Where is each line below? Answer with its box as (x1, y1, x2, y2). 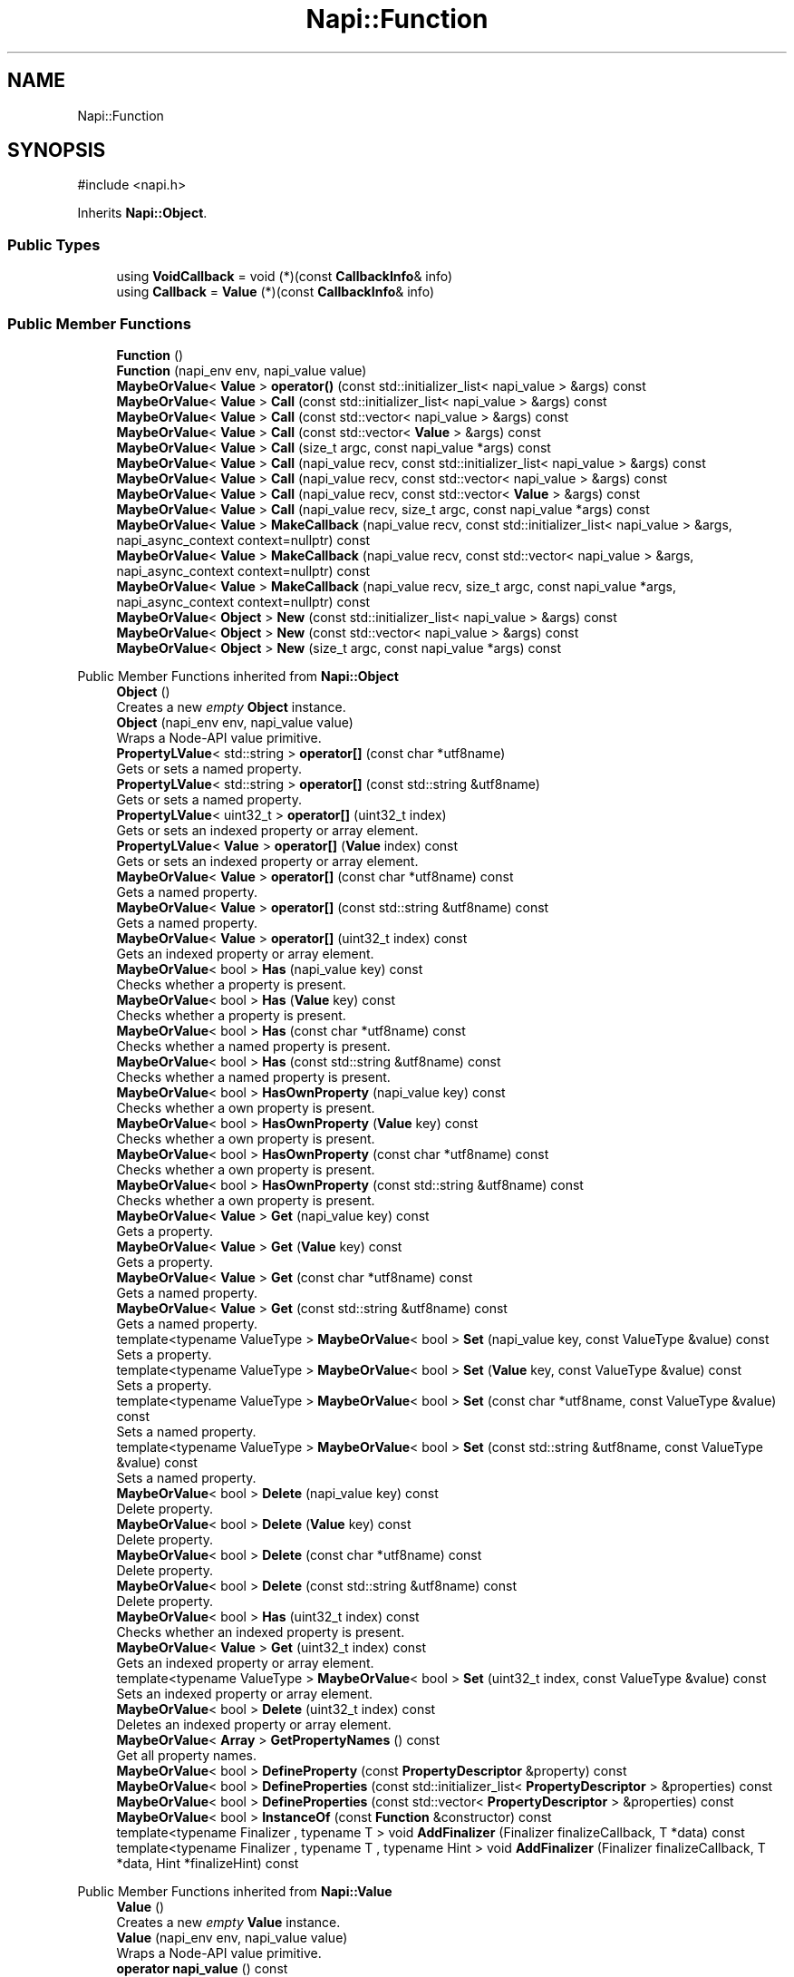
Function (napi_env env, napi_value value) (116, 362, 367, 378)
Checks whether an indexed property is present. (116, 1623, 405, 1640)
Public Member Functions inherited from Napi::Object (77, 667, 399, 684)
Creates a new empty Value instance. (116, 1914, 341, 1930)
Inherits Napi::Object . (77, 205, 208, 221)
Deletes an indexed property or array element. (116, 1716, 392, 1732)
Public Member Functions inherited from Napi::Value (77, 1883, 392, 1899)
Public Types (7, 235, 101, 254)
